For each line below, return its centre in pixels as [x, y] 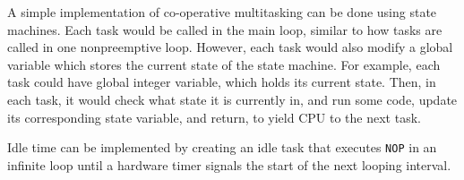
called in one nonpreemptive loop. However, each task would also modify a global [230, 47]
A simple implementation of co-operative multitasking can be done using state [222, 12]
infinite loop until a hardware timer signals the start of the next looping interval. [229, 164]
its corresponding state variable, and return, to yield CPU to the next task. [214, 117]
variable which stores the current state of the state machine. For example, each [224, 64]
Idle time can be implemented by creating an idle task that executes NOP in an [222, 147]
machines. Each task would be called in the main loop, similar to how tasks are [225, 29]
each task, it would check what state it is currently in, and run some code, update [232, 99]
